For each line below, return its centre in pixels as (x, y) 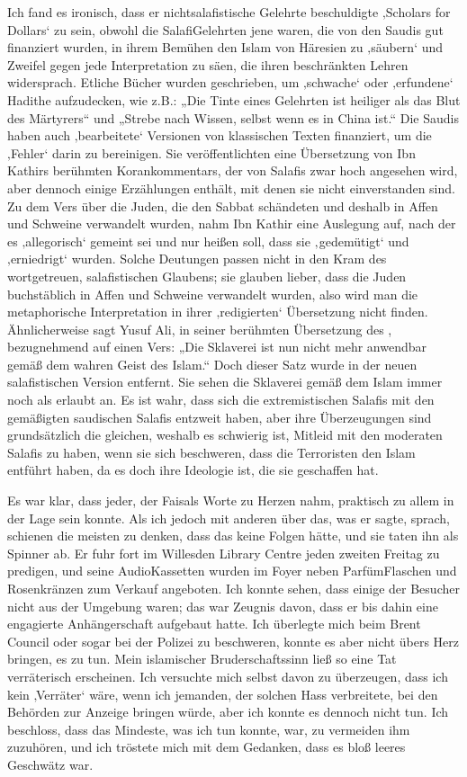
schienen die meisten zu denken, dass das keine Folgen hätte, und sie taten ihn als (233, 536)
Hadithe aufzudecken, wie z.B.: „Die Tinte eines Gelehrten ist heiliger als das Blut (234, 99)
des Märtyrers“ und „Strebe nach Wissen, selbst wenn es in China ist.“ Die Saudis (233, 117)
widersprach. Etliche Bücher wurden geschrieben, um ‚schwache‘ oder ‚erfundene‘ (230, 82)
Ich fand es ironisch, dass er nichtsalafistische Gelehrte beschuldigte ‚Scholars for (229, 12)
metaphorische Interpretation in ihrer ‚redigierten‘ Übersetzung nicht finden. (218, 312)
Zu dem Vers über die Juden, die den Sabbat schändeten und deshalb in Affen (223, 205)
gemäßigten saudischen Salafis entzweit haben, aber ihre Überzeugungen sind (220, 417)
